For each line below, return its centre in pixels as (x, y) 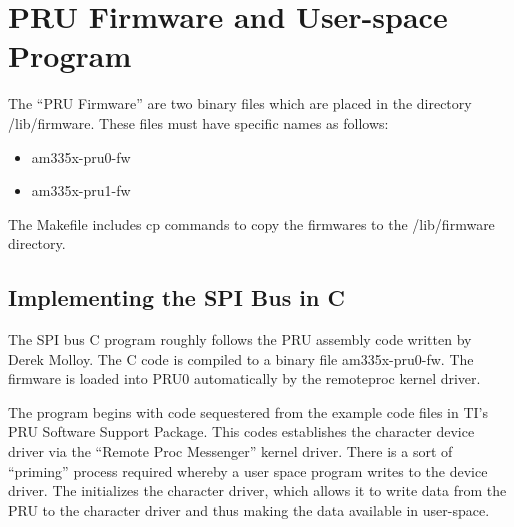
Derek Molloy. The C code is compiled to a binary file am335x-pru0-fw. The (241, 358)
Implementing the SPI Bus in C (176, 297)
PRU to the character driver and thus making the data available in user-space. (249, 509)
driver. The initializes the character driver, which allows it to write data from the (257, 490)
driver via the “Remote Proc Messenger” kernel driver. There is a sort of (230, 451)
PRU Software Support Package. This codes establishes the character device (241, 431)
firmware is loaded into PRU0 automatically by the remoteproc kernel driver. (244, 378)
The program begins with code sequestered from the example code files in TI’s (248, 411)
